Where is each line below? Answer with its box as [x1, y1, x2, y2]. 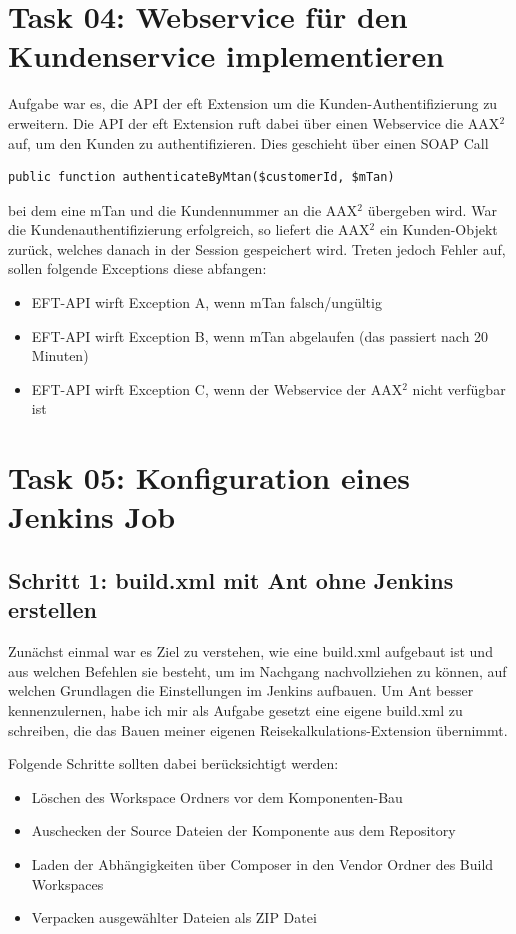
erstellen [8, 594, 97, 625]
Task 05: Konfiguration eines [8, 457, 410, 498]
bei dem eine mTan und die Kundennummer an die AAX [8, 199, 358, 220]
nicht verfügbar [412, 378, 506, 399]
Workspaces [31, 873, 104, 894]
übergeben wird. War [367, 199, 497, 220]
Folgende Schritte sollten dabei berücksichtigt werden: [8, 753, 339, 774]
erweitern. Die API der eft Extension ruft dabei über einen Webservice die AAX [8, 112, 500, 133]
